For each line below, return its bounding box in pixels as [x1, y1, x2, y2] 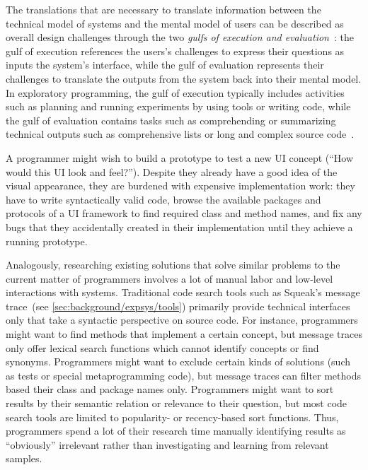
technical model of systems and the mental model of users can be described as [6, 16, 344, 30]
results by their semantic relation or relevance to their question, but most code [6, 396, 347, 411]
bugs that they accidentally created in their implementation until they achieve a [6, 219, 353, 234]
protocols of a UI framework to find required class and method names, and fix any [6, 206, 362, 221]
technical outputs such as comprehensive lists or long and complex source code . [6, 127, 355, 141]
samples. [6, 451, 42, 466]
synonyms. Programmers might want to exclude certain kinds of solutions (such [6, 354, 350, 369]
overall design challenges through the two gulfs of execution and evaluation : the [6, 30, 354, 45]
